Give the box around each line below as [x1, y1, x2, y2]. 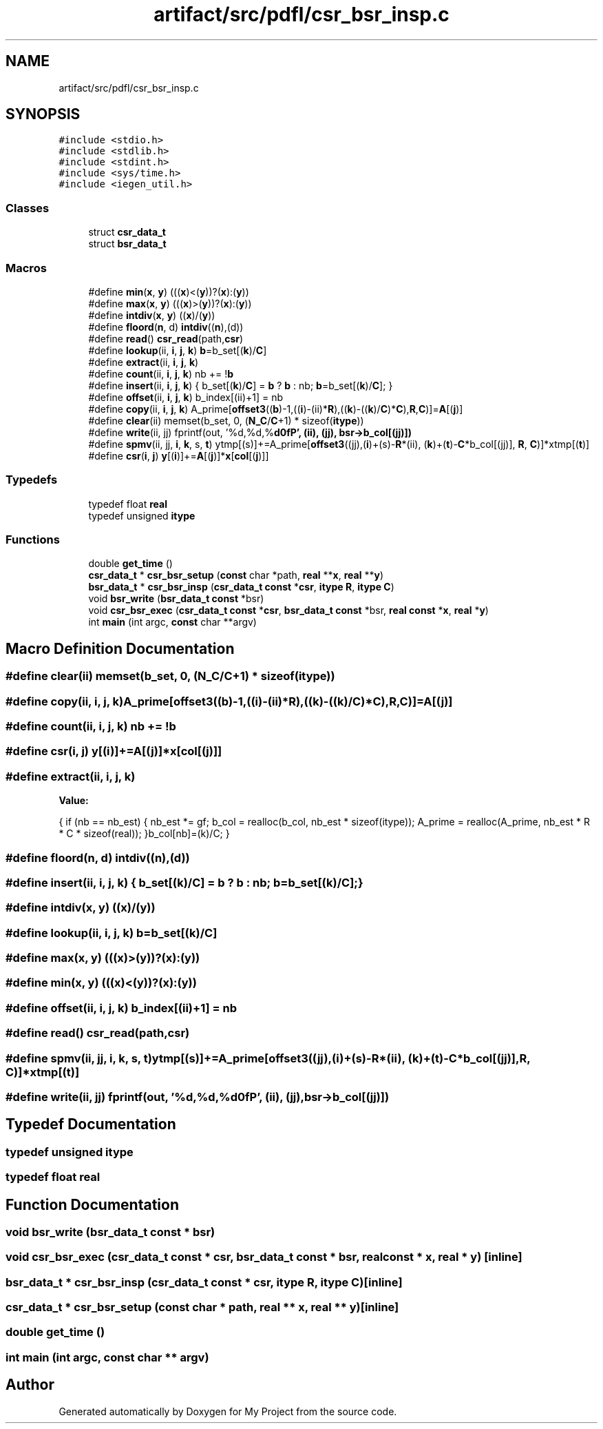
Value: [59, 794, 89, 807]
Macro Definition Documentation [6, 639, 235, 657]
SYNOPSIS [6, 105, 81, 123]
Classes [6, 201, 50, 215]
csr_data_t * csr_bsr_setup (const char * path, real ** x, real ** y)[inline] [6, 1300, 399, 1315]
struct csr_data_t [88, 226, 166, 238]
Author [6, 1376, 54, 1394]
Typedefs [6, 473, 58, 487]
